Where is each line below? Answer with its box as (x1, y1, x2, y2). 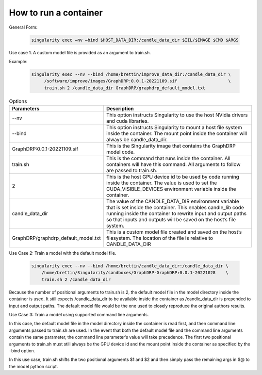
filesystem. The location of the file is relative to (106, 235, 213, 242)
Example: (9, 58, 28, 64)
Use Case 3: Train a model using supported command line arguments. (9, 311, 149, 317)
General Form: (9, 24, 38, 30)
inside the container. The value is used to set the (106, 179, 217, 186)
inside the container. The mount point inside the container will (106, 130, 247, 137)
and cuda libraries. (106, 118, 149, 125)
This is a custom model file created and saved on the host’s (106, 228, 242, 235)
